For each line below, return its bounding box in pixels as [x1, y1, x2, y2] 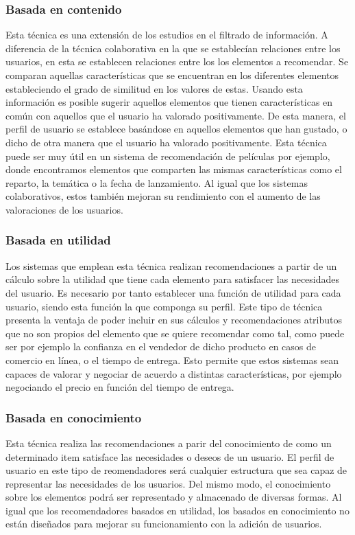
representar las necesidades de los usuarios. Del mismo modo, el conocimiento [5, 476, 331, 490]
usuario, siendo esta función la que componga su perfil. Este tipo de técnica [5, 299, 323, 313]
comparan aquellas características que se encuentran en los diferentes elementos [5, 68, 339, 82]
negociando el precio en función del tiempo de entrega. [5, 380, 234, 394]
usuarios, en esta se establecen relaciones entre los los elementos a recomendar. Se [5, 54, 349, 69]
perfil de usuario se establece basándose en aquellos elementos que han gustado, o [5, 122, 347, 136]
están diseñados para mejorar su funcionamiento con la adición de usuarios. [5, 516, 322, 531]
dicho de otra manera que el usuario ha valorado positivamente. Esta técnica [5, 135, 327, 149]
